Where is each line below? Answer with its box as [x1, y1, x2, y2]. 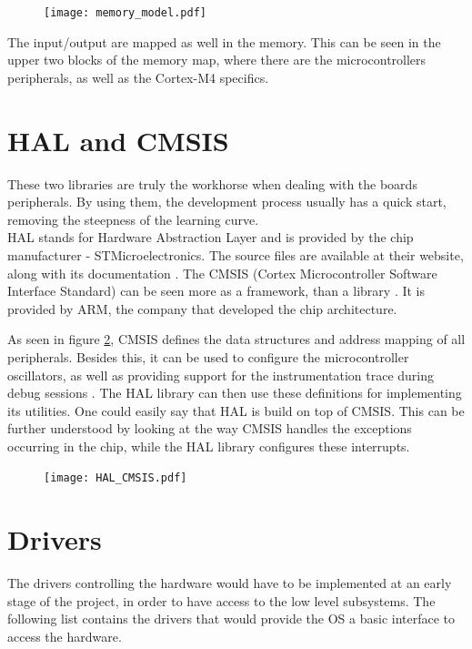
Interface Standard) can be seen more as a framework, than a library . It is [7, 281, 425, 300]
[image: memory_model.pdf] [44, 6, 206, 19]
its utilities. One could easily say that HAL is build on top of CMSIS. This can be [7, 401, 465, 420]
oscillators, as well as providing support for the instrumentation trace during [7, 365, 434, 384]
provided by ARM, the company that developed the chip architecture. [7, 299, 397, 318]
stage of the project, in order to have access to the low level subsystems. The [7, 591, 436, 610]
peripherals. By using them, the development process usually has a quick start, [7, 192, 447, 211]
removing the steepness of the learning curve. [7, 209, 259, 228]
